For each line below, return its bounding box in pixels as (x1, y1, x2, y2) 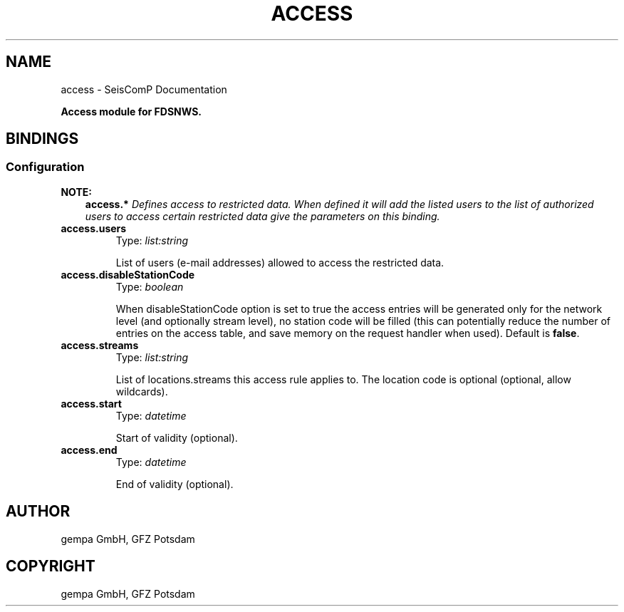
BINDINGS (6, 130, 79, 148)
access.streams (61, 338, 139, 351)
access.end (61, 443, 118, 456)
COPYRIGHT (6, 557, 95, 576)
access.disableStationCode (61, 268, 195, 281)
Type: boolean (115, 280, 184, 293)
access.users (61, 222, 127, 234)
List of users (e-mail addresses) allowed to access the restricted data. (115, 256, 444, 269)
